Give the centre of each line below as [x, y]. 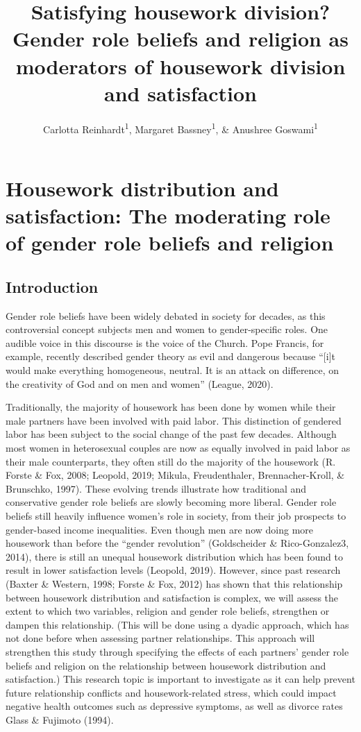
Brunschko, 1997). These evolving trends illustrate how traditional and [156, 488]
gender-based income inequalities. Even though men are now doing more [160, 529]
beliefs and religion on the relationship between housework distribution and [166, 665]
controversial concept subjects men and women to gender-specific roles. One [167, 329]
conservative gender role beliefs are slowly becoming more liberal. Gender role [171, 502]
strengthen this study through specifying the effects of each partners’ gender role [177, 651]
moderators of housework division [180, 66]
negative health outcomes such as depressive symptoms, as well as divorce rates [174, 706]
